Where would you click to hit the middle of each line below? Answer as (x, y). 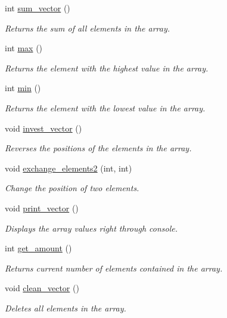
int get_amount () (38, 248)
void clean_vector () (42, 288)
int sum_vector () (38, 8)
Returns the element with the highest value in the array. (107, 68)
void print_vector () (42, 208)
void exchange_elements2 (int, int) (69, 168)
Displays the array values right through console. (91, 228)
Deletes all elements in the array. (66, 308)
